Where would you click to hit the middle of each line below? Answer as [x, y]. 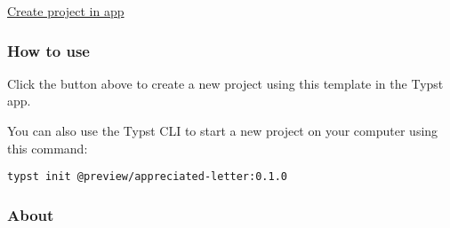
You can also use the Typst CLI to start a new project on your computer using [223, 130]
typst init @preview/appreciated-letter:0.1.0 [147, 177]
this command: [48, 148]
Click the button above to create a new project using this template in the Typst [225, 83]
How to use [48, 50]
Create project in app [66, 11]
